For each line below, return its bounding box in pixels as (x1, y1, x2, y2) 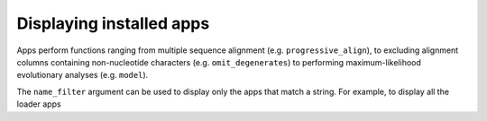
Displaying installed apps (16, 13, 210, 33)
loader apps (16, 99, 62, 109)
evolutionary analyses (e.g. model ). (16, 70, 149, 81)
